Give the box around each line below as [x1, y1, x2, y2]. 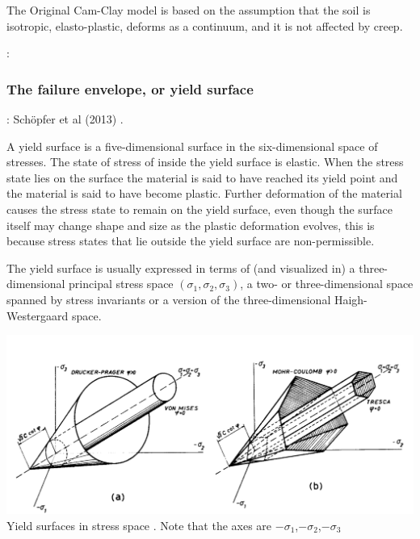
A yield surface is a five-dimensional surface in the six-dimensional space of [6, 137, 378, 154]
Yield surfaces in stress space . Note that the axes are [6, 516, 272, 533]
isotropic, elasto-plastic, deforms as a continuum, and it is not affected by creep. [6, 17, 403, 34]
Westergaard [6, 307, 69, 324]
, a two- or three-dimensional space [240, 275, 414, 292]
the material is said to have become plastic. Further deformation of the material [6, 185, 402, 202]
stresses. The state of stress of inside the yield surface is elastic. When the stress [6, 153, 404, 170]
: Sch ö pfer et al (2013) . [6, 111, 124, 127]
